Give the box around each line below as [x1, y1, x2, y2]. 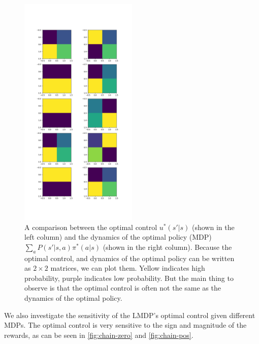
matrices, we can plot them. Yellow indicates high [50, 263, 205, 273]
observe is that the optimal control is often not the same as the [24, 282, 221, 293]
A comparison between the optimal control [24, 221, 157, 232]
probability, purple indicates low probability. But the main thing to [24, 272, 234, 283]
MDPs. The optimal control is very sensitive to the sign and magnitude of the [4, 320, 247, 330]
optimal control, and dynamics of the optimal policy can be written [24, 252, 235, 263]
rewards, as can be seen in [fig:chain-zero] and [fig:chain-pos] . [4, 329, 193, 340]
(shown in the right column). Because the [103, 241, 232, 252]
